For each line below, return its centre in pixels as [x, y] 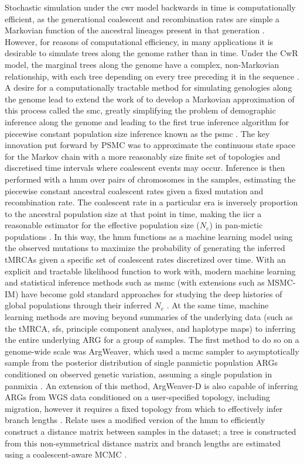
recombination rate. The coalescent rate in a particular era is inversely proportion [151, 202]
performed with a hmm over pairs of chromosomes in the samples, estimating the [150, 179]
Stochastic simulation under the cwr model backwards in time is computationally [150, 7]
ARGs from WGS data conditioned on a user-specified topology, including [138, 397]
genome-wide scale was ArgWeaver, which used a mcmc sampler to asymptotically [152, 351]
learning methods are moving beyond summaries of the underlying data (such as [149, 317]
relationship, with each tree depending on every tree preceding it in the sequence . [152, 76]
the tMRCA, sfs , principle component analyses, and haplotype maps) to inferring [150, 328]
